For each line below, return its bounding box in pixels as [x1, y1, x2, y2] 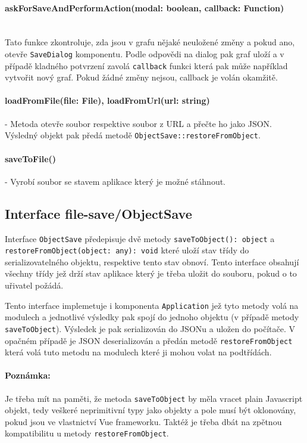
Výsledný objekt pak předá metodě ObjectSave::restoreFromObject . [5, 129, 261, 141]
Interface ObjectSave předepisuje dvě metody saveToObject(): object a [5, 232, 275, 244]
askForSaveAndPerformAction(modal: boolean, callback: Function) [5, 1, 284, 14]
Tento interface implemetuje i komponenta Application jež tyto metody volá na [5, 299, 299, 311]
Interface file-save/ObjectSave [5, 204, 192, 222]
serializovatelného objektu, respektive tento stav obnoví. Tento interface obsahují [5, 255, 299, 268]
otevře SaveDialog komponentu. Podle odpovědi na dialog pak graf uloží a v [5, 47, 284, 60]
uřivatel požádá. [5, 279, 64, 292]
